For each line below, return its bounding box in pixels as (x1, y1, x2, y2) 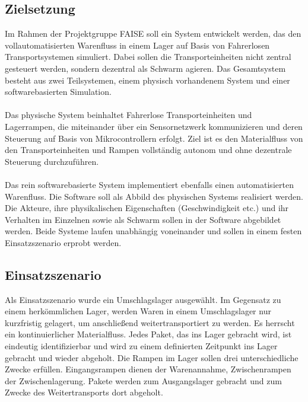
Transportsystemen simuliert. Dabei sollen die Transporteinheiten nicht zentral (5, 50, 291, 63)
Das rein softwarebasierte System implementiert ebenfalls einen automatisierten (5, 178, 294, 190)
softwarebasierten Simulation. (5, 85, 112, 98)
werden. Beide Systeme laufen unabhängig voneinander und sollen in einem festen (5, 225, 302, 237)
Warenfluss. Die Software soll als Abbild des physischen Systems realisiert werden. (5, 190, 303, 202)
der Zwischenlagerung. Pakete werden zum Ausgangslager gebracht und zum (5, 374, 282, 387)
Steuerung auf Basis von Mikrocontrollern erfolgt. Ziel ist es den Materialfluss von (5, 132, 303, 144)
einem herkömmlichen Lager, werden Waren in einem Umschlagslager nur (5, 305, 271, 317)
